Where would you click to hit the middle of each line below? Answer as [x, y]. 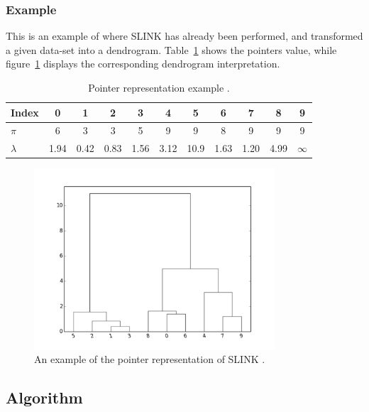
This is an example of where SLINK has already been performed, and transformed [184, 36]
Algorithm [44, 397]
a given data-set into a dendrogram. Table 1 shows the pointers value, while [171, 49]
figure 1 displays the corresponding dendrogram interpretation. [143, 64]
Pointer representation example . [159, 87]
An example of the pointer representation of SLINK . [150, 359]
